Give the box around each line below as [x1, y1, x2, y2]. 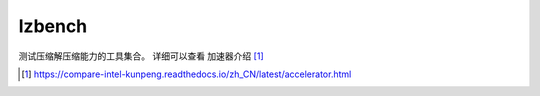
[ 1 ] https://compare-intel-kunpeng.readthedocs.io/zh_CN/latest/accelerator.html [21, 68, 352, 80]
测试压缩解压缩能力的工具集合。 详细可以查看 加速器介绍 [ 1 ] [18, 50, 264, 62]
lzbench [18, 15, 88, 37]
